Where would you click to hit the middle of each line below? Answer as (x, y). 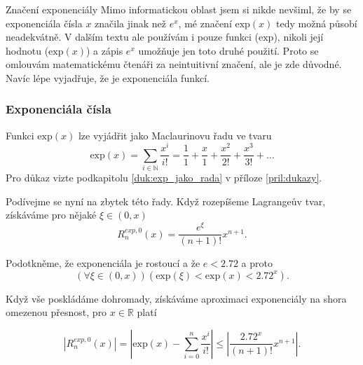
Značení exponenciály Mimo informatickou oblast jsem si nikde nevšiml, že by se (179, 9)
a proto (257, 263)
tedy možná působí (317, 23)
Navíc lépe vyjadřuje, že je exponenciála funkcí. (108, 77)
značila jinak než (130, 23)
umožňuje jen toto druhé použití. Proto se (228, 50)
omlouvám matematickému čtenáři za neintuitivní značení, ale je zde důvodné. (174, 64)
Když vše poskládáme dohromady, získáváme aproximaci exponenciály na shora (176, 298)
